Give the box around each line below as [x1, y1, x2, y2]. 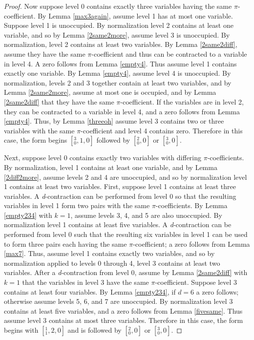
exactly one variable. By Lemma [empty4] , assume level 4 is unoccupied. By [4, 68, 231, 78]
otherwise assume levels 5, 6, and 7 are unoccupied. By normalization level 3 [4, 296, 233, 306]
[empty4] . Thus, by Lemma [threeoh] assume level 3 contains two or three [4, 116, 224, 126]
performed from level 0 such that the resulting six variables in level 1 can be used [4, 229, 248, 239]
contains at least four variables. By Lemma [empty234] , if [4, 286, 176, 297]
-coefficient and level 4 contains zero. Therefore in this [81, 125, 243, 135]
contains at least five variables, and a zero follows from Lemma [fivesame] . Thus [4, 305, 243, 316]
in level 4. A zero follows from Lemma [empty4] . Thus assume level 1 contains [4, 58, 237, 68]
